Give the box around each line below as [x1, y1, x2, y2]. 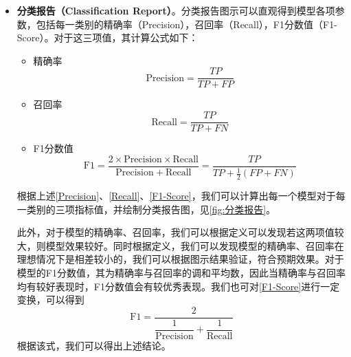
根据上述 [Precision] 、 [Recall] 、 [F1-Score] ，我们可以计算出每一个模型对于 [16, 188, 336, 202]
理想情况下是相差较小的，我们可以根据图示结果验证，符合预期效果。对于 [16, 252, 344, 266]
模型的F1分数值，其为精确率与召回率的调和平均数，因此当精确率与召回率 [16, 265, 346, 279]
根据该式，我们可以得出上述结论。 [16, 338, 171, 352]
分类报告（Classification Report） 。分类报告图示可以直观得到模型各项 [16, 3, 335, 17]
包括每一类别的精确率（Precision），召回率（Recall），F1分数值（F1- [36, 17, 337, 31]
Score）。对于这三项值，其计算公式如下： [16, 30, 199, 45]
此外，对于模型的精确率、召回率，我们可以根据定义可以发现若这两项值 [16, 225, 335, 239]
